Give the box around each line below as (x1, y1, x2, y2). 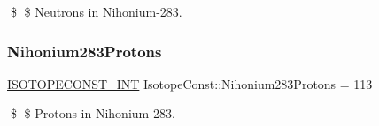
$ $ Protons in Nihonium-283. (10, 104, 175, 122)
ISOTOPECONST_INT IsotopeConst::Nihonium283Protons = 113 (7, 74, 373, 93)
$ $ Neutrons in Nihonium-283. (10, 3, 182, 20)
